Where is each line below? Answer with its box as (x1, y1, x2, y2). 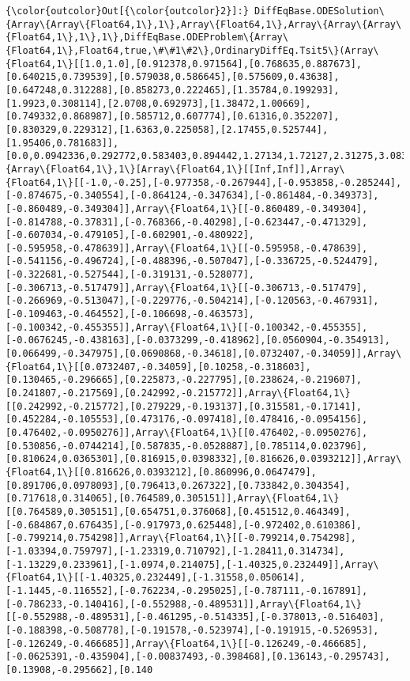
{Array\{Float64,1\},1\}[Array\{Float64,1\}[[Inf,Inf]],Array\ (6, 163, 345, 175)
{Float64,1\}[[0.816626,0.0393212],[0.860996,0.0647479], (6, 466, 317, 478)
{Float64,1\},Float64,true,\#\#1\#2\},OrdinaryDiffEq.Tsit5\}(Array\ (6, 44, 379, 56)
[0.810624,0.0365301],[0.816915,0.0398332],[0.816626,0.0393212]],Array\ (6, 453, 402, 465)
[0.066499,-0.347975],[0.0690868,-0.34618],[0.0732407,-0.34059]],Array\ (6, 348, 402, 360)
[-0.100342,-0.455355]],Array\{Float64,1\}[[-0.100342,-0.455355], (6, 321, 368, 333)
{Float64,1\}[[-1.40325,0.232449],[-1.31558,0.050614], (6, 572, 306, 584)
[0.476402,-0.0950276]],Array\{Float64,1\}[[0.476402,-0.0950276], (6, 427, 368, 438)
